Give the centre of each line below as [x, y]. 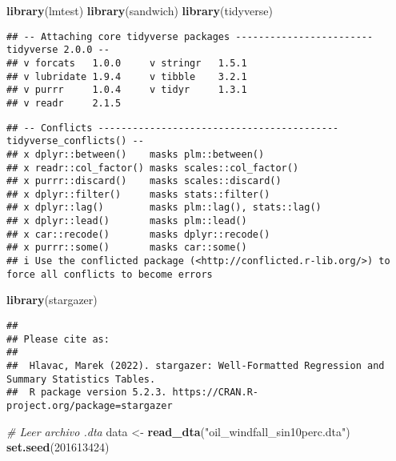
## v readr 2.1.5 [64, 103]
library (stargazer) [52, 300]
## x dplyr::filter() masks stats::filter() [138, 194]
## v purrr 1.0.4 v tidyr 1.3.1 [127, 90]
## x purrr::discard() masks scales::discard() [144, 181]
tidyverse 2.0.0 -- [58, 50]
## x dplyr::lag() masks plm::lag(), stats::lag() [164, 208]
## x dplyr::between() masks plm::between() [136, 154]
